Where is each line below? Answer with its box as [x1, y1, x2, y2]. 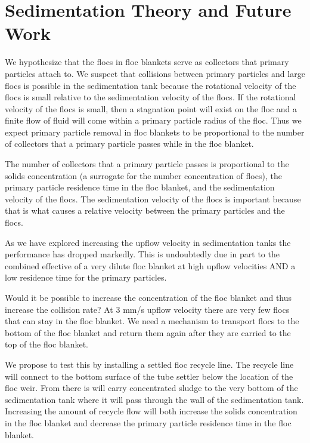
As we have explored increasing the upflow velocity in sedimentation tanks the [5, 236, 291, 248]
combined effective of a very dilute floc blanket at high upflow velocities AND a [5, 259, 296, 272]
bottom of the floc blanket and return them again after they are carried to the [5, 326, 291, 339]
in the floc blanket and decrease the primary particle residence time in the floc [5, 416, 292, 429]
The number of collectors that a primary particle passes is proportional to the [5, 158, 289, 170]
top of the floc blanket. [5, 338, 89, 350]
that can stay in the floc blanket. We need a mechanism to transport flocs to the [5, 315, 299, 327]
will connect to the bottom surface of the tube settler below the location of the [5, 370, 293, 382]
